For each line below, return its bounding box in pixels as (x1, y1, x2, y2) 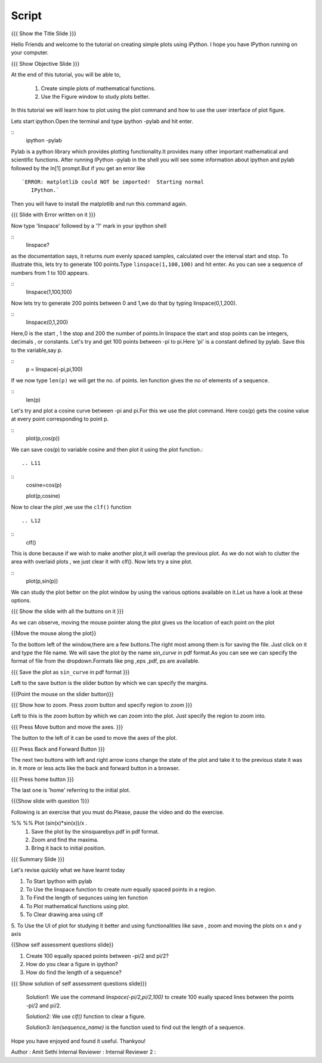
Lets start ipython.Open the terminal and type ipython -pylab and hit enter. (11, 117, 194, 125)
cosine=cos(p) (26, 481, 62, 488)
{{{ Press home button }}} (11, 776, 75, 783)
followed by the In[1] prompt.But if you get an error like (11, 164, 145, 171)
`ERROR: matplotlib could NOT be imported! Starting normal (21, 179, 204, 185)
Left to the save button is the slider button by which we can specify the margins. (11, 679, 208, 687)
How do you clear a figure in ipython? (26, 961, 119, 968)
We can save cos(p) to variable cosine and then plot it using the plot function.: (11, 446, 203, 453)
